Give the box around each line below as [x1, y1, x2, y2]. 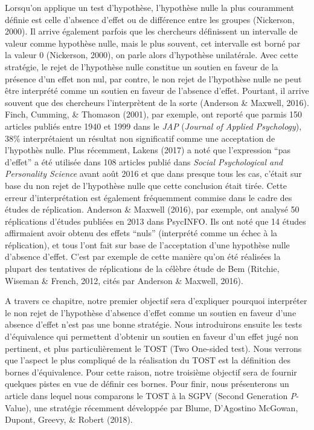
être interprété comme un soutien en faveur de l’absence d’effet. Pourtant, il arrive [5, 84, 309, 97]
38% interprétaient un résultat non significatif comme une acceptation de [5, 131, 275, 144]
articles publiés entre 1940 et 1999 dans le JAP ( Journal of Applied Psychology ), [5, 119, 302, 132]
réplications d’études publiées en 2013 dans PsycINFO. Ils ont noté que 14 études [5, 214, 306, 227]
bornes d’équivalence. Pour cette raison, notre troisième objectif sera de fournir [5, 365, 297, 378]
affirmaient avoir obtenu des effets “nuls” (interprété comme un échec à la [5, 227, 278, 239]
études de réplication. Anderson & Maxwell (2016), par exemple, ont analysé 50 [5, 203, 300, 216]
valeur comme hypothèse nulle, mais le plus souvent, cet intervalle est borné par [5, 36, 301, 49]
